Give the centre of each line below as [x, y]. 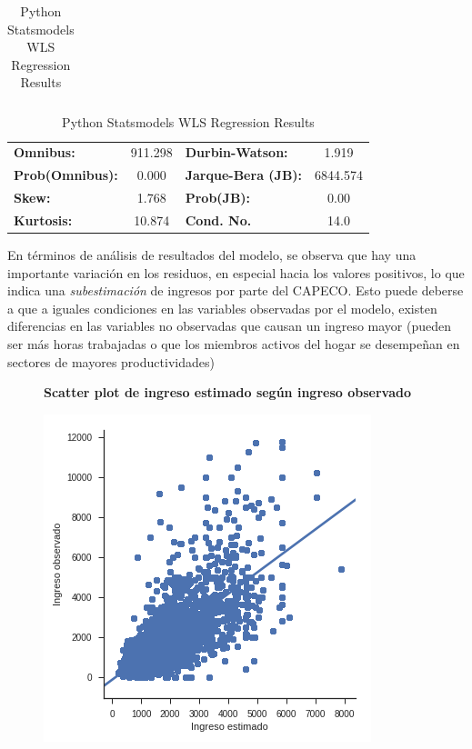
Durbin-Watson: [236, 152]
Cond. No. [218, 220]
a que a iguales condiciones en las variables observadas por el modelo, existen [222, 308]
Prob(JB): [218, 197]
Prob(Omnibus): [66, 175]
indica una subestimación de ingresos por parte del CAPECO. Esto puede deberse [236, 290]
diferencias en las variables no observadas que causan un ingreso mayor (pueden [229, 326]
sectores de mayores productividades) [111, 361]
